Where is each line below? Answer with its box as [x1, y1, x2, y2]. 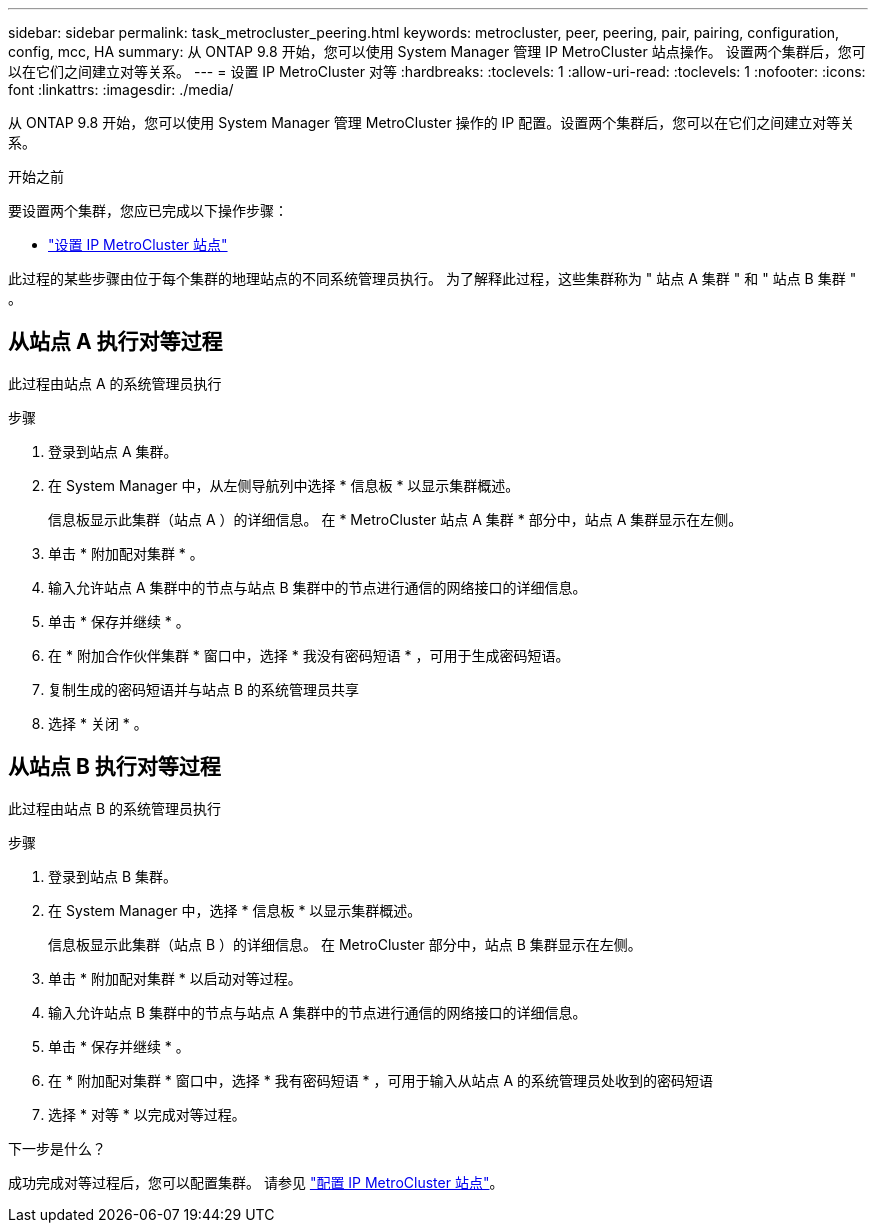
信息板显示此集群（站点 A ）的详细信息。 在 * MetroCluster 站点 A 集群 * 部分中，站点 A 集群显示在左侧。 [48, 510, 743, 528]
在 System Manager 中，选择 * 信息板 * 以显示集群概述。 [48, 901, 422, 919]
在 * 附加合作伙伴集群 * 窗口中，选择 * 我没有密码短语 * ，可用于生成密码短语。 [48, 646, 570, 664]
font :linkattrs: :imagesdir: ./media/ [8, 81, 234, 98]
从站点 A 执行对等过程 [8, 329, 223, 355]
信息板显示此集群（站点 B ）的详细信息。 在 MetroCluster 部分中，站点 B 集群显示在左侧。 [48, 935, 642, 953]
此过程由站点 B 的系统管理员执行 [8, 799, 222, 817]
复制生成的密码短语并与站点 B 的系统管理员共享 [48, 680, 360, 698]
